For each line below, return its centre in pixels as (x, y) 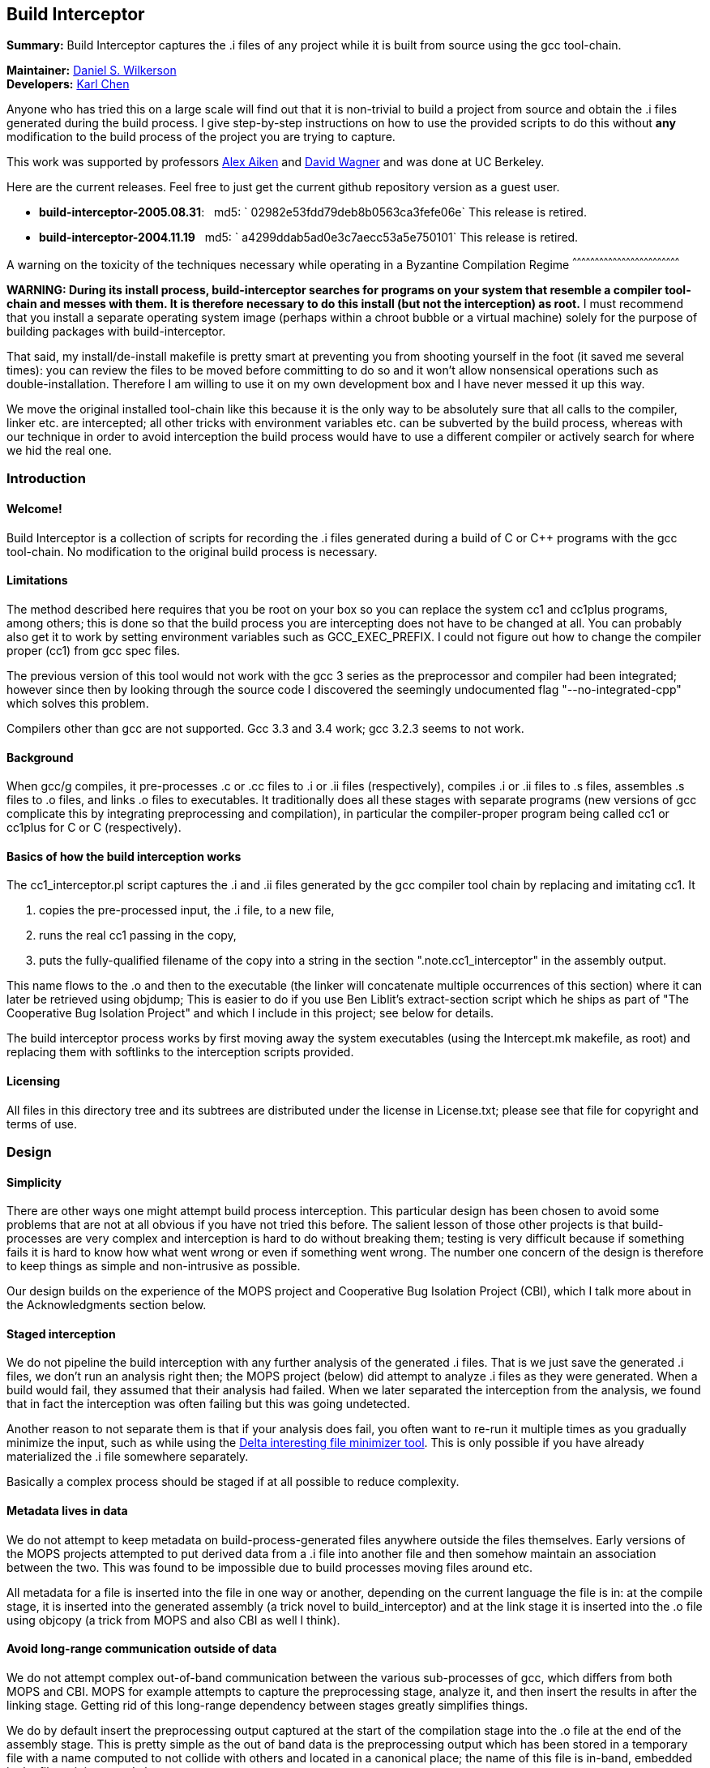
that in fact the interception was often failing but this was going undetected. (208, 1404)
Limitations (37, 580)
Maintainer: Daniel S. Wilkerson (92, 71)
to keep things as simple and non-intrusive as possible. (154, 1266)
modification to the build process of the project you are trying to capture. (201, 137)
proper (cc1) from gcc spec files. (94, 650)
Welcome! (34, 509)
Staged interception (61, 1333)
